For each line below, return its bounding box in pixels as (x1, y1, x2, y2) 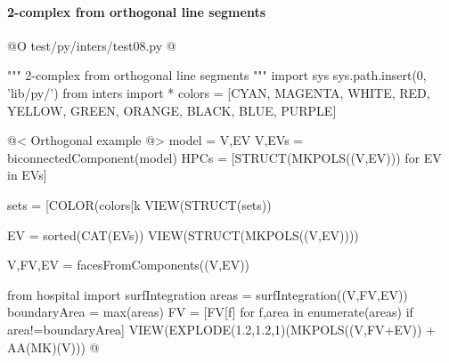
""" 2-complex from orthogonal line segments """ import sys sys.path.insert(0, (7, 66, 427, 85)
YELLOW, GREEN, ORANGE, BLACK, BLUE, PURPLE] (7, 101, 337, 119)
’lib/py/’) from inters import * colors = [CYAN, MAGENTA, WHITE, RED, (7, 83, 430, 101)
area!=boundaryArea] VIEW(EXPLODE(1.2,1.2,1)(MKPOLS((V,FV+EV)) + (7, 319, 436, 338)
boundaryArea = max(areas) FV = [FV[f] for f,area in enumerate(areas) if (7, 302, 413, 321)
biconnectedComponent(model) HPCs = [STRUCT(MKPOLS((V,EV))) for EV (7, 148, 442, 166)
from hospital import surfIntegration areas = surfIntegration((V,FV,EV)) (7, 285, 408, 303)
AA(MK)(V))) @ (7, 337, 100, 356)
